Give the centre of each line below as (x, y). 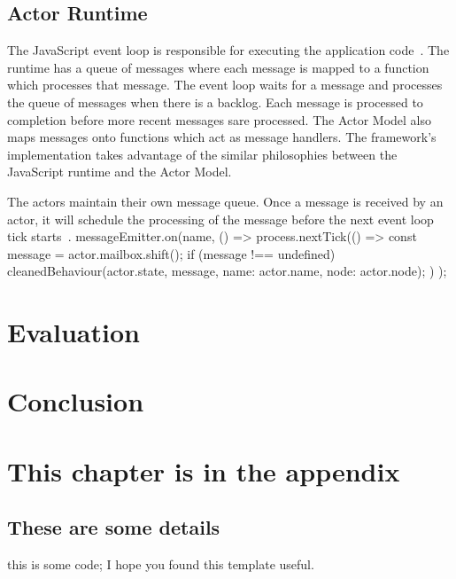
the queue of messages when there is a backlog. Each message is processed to (215, 102)
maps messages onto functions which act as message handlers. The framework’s (222, 137)
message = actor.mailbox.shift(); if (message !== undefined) (171, 253)
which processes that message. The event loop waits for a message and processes (225, 85)
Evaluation (73, 332)
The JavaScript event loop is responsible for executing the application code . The (228, 50)
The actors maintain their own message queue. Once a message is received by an (225, 201)
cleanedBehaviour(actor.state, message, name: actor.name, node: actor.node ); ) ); (227, 271)
